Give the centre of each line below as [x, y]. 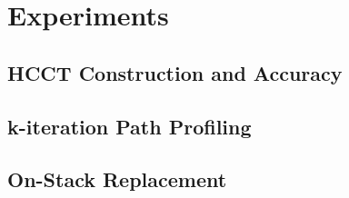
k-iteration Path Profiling [130, 126]
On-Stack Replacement [117, 179]
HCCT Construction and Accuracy [175, 72]
